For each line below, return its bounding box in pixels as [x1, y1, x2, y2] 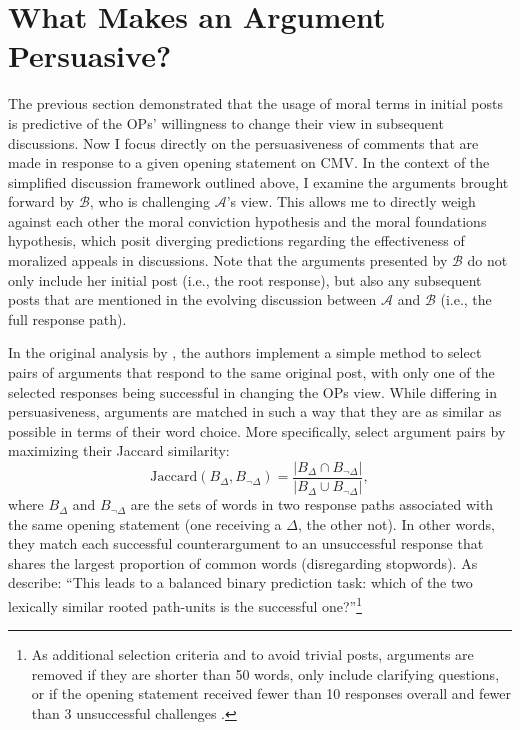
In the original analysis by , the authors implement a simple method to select [8, 342, 482, 363]
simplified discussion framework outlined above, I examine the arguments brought [8, 171, 509, 192]
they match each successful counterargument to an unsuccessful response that [8, 533, 484, 554]
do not [467, 250, 508, 271]
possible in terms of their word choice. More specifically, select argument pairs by [8, 420, 506, 441]
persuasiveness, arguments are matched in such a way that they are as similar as [8, 401, 502, 422]
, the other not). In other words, [297, 513, 495, 534]
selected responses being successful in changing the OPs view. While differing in [8, 381, 497, 402]
